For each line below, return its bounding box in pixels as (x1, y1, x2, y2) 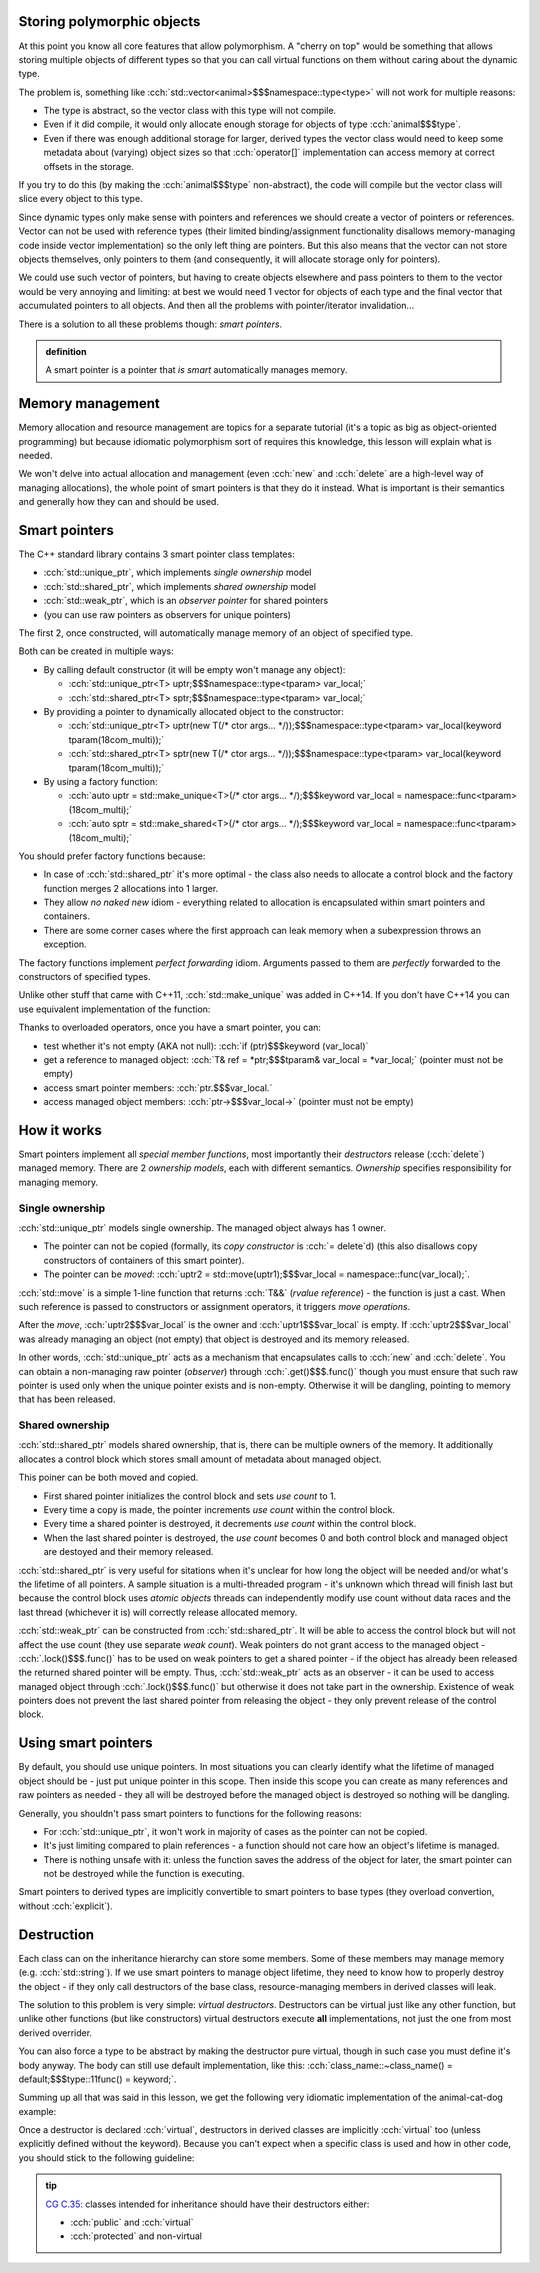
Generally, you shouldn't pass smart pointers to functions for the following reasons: (18, 1807, 362, 1819)
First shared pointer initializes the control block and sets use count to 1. (43, 1490, 337, 1502)
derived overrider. (18, 2026, 93, 2039)
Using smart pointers (18, 1735, 154, 1752)
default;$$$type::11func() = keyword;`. (18, 2073, 177, 2085)
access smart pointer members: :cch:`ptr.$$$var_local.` (43, 1081, 273, 1094)
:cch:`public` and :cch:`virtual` (70, 2216, 194, 2229)
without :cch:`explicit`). (18, 1900, 114, 1912)
